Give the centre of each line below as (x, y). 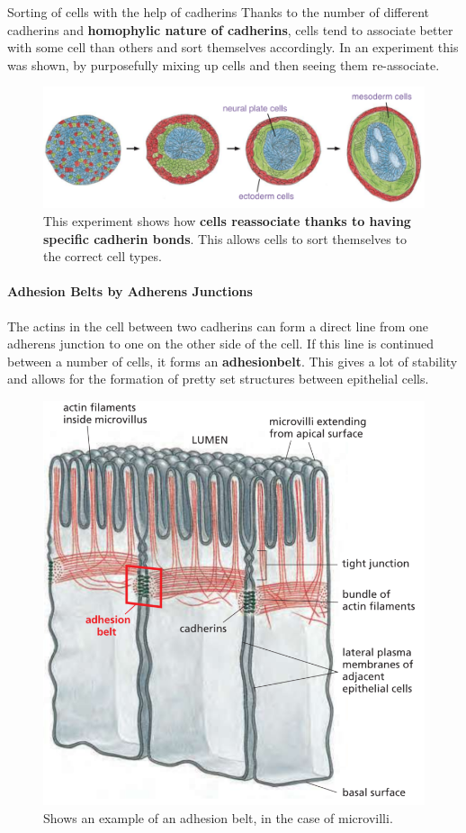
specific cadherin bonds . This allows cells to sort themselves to (225, 238)
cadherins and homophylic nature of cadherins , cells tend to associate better (230, 29)
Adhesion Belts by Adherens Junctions (130, 291)
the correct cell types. (103, 256)
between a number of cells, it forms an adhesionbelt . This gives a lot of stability (233, 361)
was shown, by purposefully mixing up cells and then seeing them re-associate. (224, 64)
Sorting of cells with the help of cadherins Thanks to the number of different (219, 12)
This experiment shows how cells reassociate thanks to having (227, 220)
